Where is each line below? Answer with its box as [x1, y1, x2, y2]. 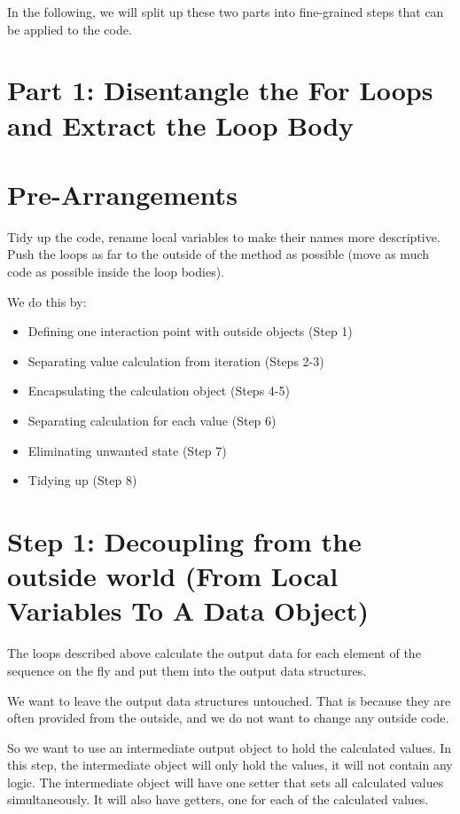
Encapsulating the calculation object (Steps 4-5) [27, 381, 290, 400]
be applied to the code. [7, 20, 132, 38]
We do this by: [7, 292, 87, 310]
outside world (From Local [7, 558, 339, 594]
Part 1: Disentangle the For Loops [7, 72, 433, 108]
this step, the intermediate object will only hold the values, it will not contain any [7, 755, 453, 774]
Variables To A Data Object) [7, 592, 369, 629]
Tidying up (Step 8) [27, 471, 137, 489]
